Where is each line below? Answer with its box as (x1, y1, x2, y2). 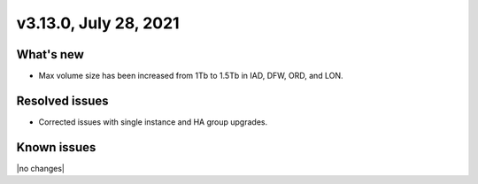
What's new (16, 47, 84, 62)
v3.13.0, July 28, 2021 (16, 13, 181, 33)
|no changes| (16, 163, 66, 173)
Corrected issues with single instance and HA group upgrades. (38, 116, 268, 127)
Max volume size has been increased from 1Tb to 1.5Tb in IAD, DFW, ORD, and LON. (38, 71, 344, 81)
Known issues (16, 140, 96, 155)
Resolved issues (16, 93, 110, 108)
